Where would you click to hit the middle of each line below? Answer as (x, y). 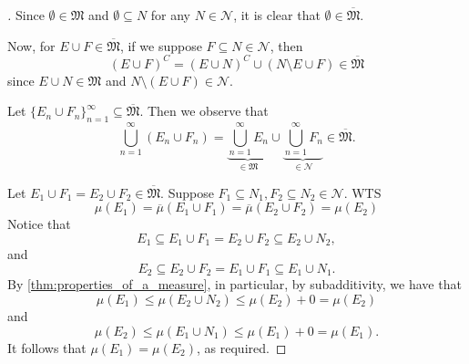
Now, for (31, 45)
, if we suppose (161, 45)
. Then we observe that (204, 111)
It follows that (47, 347)
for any (171, 15)
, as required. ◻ (242, 347)
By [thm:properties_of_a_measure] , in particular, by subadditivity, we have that (234, 284)
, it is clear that (277, 15)
